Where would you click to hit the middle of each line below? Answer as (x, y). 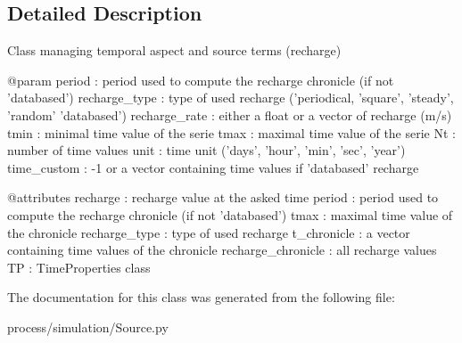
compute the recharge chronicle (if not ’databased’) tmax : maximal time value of (230, 214)
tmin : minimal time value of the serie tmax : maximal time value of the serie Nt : (231, 132)
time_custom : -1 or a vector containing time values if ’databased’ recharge (213, 167)
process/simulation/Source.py (88, 327)
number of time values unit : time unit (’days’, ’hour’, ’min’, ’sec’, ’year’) (206, 150)
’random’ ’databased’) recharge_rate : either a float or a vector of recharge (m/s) (230, 114)
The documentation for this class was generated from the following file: (201, 297)
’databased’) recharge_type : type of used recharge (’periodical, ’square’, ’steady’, (231, 98)
